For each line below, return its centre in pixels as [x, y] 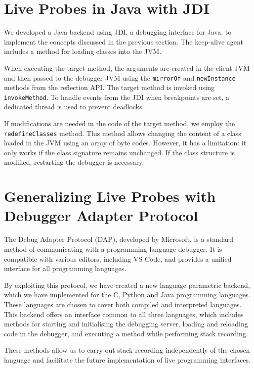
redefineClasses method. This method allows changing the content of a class [123, 133]
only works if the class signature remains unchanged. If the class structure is [120, 152]
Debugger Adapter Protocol [101, 215]
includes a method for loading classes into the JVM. [83, 51]
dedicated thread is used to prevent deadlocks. [74, 107]
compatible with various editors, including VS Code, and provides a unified [118, 258]
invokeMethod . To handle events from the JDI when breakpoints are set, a [117, 97]
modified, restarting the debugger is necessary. [74, 162]
